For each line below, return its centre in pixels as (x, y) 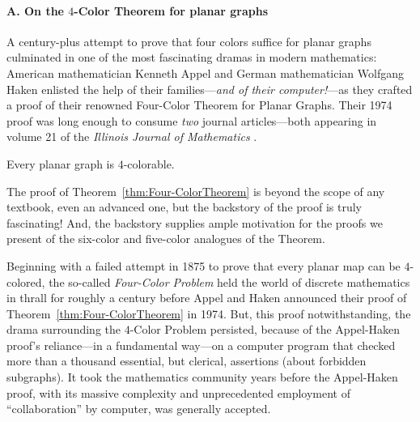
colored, (26, 281)
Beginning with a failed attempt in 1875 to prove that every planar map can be (204, 265)
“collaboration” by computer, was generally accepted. (139, 409)
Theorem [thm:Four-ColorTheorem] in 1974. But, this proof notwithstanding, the (209, 313)
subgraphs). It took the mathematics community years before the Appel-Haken (202, 377)
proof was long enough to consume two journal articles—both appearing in (192, 120)
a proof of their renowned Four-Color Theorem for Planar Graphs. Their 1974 (199, 105)
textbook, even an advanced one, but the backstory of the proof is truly (184, 207)
